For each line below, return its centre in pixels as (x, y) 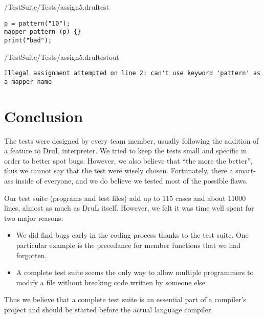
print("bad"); (28, 40)
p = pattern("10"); (37, 23)
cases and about (200, 198)
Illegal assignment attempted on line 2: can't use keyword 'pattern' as (133, 73)
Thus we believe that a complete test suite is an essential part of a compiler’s (125, 299)
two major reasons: (34, 218)
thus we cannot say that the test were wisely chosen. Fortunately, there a (119, 171)
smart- (246, 171)
